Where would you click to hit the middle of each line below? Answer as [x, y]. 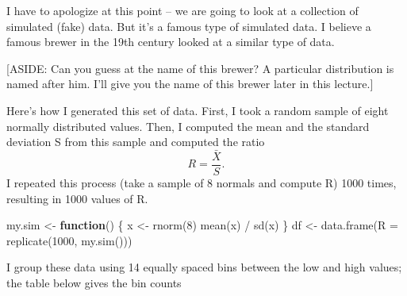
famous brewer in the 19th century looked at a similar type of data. [171, 42]
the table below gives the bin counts [94, 283]
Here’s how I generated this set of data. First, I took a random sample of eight [198, 110]
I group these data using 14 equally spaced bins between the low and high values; [204, 267]
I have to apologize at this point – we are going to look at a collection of [182, 10]
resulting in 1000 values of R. [77, 198]
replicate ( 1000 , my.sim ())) [69, 240]
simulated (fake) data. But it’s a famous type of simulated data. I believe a [189, 26]
